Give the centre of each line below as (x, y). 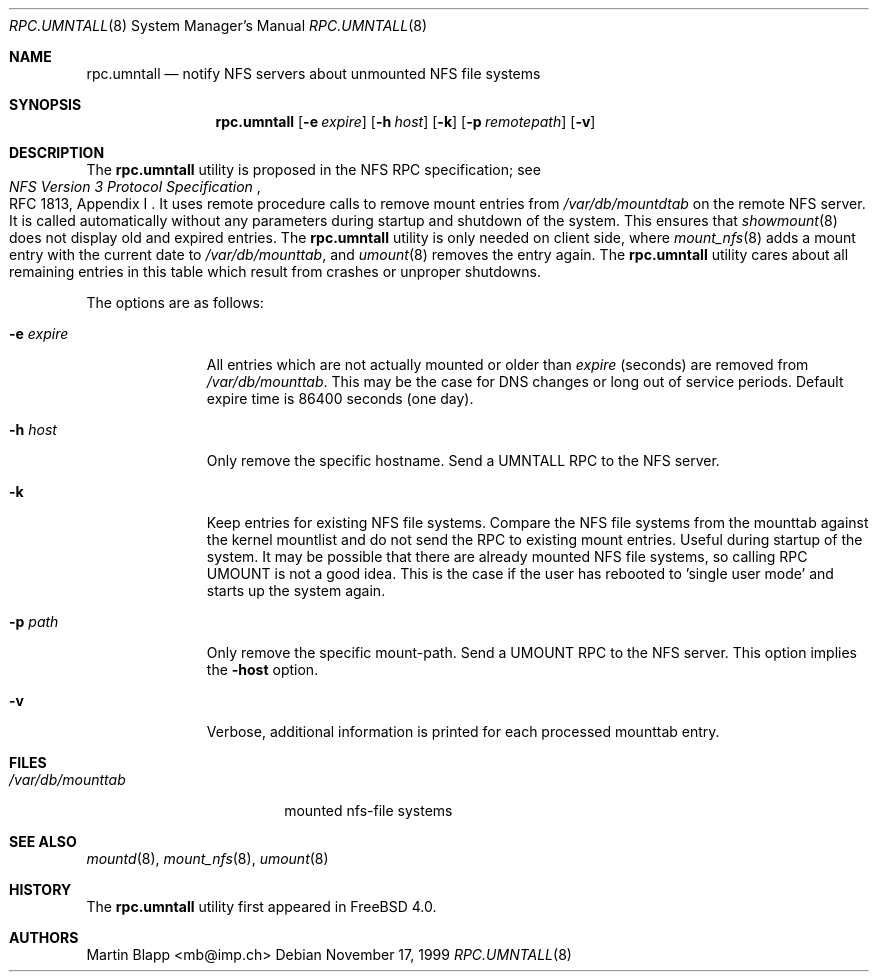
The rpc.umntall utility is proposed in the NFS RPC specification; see (313, 169)
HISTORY (40, 889)
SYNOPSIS (45, 104)
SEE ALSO (43, 841)
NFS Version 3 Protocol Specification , (135, 186)
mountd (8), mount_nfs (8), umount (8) (207, 858)
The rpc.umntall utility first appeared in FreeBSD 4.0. (261, 906)
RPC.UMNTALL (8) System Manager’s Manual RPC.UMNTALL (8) (218, 25)
